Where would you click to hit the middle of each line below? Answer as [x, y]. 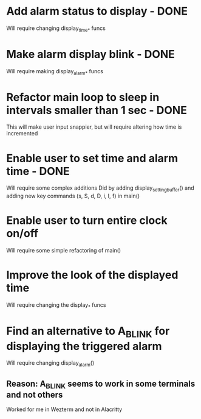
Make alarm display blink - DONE [90, 54]
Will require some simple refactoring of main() [64, 251]
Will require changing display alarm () [50, 364]
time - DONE [38, 171]
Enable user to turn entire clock [87, 220]
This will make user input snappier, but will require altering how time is [94, 127]
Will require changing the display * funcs [56, 306]
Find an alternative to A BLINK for [88, 332]
